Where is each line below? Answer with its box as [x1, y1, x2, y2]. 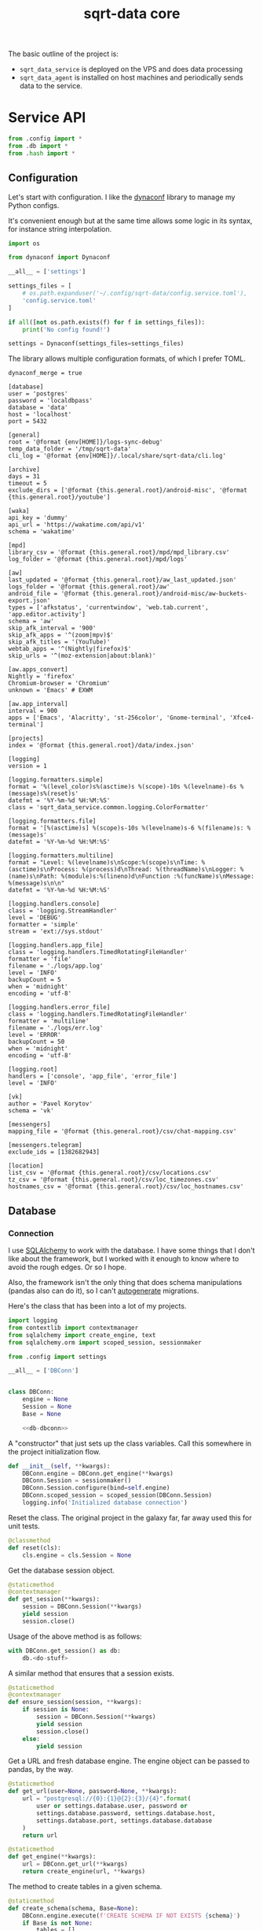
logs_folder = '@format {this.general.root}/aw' [8, 583, 170, 591]
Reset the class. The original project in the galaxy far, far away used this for [8, 1513, 253, 1522]
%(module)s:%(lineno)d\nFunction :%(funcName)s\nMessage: [60, 872, 255, 881]
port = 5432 [8, 418, 47, 425]
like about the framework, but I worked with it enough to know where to [8, 1254, 239, 1263]
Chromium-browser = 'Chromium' [8, 679, 111, 688]
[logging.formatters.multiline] [8, 852, 114, 860]
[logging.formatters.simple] [8, 776, 104, 784]
